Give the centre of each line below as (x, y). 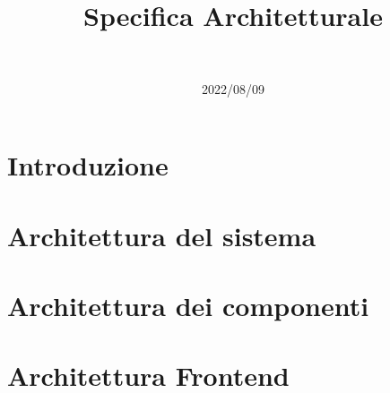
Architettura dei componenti (188, 306)
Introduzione (88, 165)
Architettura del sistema (162, 235)
